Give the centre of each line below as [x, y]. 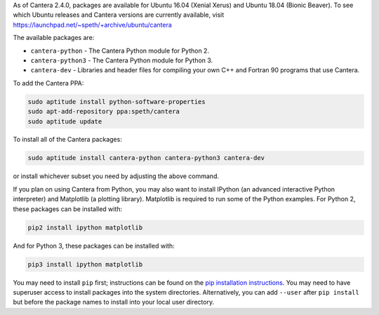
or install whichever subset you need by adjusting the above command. [116, 176]
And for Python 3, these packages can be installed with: [94, 246]
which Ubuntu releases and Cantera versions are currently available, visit [119, 15]
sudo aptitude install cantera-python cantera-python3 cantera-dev [146, 158]
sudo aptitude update [65, 121]
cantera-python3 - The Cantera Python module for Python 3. [122, 60]
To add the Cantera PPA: [48, 83]
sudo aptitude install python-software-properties [117, 101]
